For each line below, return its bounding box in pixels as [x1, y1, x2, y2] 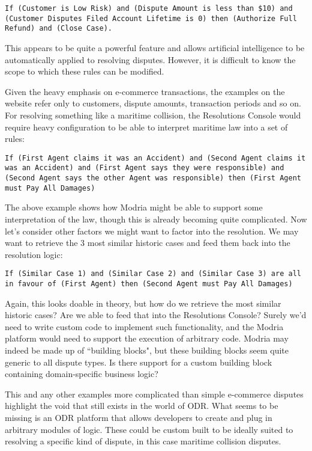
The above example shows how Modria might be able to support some [5, 201, 263, 213]
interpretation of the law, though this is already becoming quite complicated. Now [5, 212, 307, 225]
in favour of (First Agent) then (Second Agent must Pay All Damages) [5, 279, 293, 288]
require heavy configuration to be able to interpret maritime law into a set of [5, 120, 288, 133]
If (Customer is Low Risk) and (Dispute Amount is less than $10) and [5, 4, 293, 13]
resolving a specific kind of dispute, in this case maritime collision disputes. [5, 435, 281, 447]
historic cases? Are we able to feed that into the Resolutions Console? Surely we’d [5, 308, 307, 321]
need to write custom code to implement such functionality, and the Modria [5, 320, 284, 333]
